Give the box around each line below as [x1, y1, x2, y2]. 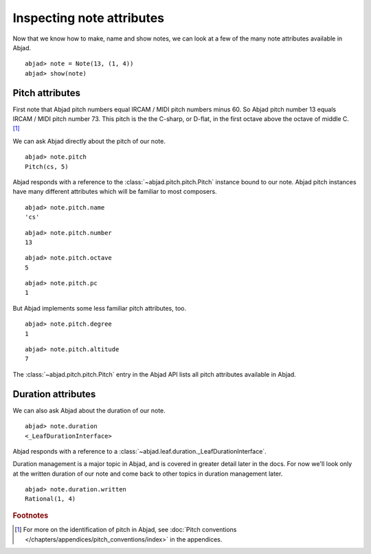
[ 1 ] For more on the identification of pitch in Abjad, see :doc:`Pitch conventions [14, 526, 237, 534]
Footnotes [12, 511, 49, 520]
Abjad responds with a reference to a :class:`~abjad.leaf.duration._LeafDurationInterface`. [12, 447, 267, 455]
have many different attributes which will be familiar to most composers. [12, 188, 217, 196]
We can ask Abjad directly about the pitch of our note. [12, 137, 166, 145]
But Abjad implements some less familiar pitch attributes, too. [12, 304, 187, 312]
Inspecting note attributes [12, 10, 165, 25]
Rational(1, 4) [25, 495, 76, 503]
